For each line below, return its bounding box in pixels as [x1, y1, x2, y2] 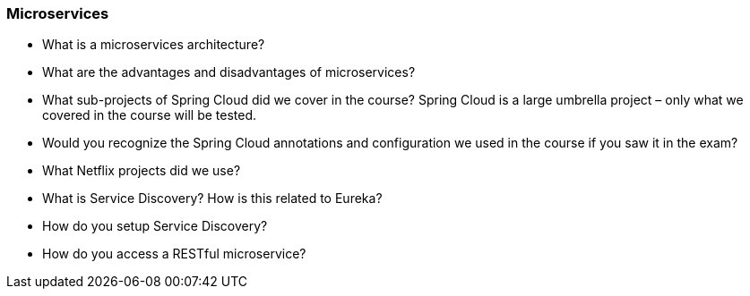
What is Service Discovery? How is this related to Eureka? [42, 190, 383, 207]
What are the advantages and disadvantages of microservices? [42, 64, 416, 80]
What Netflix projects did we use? [42, 163, 241, 179]
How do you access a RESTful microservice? [42, 246, 306, 262]
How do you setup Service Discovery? [42, 218, 268, 234]
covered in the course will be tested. [42, 107, 257, 123]
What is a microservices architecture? [42, 37, 265, 53]
